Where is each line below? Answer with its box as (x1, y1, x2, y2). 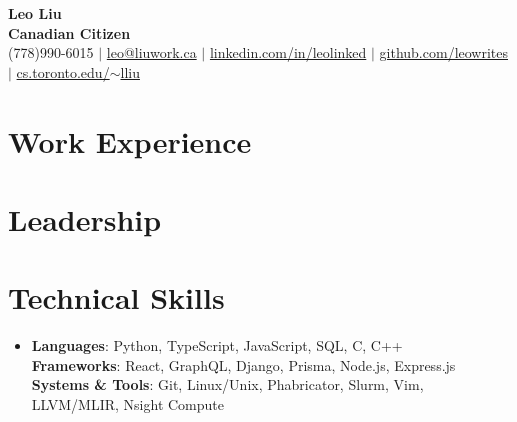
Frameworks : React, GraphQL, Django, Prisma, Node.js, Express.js (31, 354, 456, 375)
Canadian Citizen (8, 22, 131, 43)
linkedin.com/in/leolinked (209, 42, 367, 63)
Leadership (8, 198, 162, 239)
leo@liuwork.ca (106, 42, 197, 63)
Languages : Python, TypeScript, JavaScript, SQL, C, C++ (31, 335, 403, 356)
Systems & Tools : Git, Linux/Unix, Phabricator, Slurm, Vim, (31, 374, 424, 395)
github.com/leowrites (379, 42, 509, 63)
